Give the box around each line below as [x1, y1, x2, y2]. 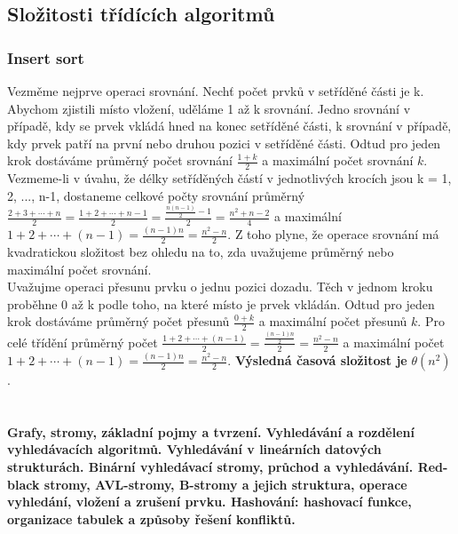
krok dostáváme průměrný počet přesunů [7, 312, 230, 331]
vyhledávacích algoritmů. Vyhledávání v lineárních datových [7, 440, 382, 458]
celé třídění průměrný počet [7, 332, 158, 351]
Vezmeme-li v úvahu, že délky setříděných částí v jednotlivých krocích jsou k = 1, [7, 169, 452, 187]
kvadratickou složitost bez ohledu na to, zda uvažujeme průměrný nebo [7, 243, 394, 261]
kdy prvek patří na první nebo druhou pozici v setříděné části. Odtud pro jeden [7, 133, 441, 152]
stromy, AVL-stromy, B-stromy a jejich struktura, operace [43, 474, 407, 493]
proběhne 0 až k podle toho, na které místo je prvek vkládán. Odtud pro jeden [7, 294, 435, 313]
